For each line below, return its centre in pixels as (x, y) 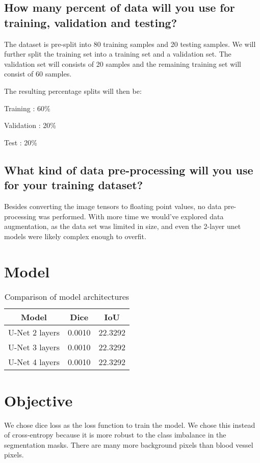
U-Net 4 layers (34, 362)
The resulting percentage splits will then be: (73, 91)
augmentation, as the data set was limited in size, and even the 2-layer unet (123, 226)
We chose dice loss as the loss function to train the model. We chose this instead (130, 425)
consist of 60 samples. (38, 74)
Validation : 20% (30, 125)
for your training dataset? (74, 185)
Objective (38, 400)
